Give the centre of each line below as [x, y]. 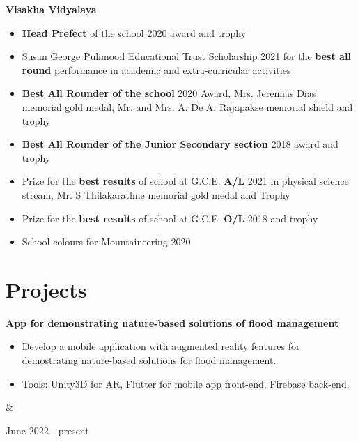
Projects [46, 289]
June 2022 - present [47, 430]
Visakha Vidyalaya [51, 9]
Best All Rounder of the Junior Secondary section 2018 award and [180, 144]
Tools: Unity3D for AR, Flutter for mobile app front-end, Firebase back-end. [186, 383]
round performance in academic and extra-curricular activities [156, 69]
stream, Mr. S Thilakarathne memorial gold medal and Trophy [156, 194]
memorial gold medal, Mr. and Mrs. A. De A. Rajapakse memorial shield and [187, 106]
